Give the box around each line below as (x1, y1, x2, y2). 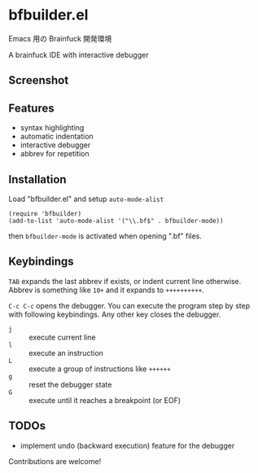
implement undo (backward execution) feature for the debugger (20, 440, 235, 450)
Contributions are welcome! (8, 456, 102, 466)
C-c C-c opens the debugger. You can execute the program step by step (8, 300, 251, 310)
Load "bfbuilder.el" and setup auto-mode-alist (8, 194, 164, 204)
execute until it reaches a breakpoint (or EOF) (28, 395, 181, 405)
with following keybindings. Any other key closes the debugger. (8, 309, 221, 319)
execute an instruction (28, 348, 104, 357)
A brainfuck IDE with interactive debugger (8, 50, 149, 59)
